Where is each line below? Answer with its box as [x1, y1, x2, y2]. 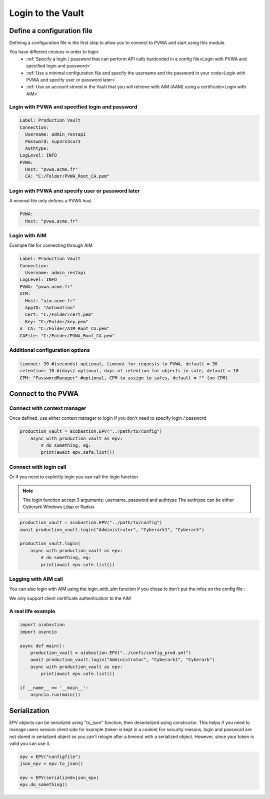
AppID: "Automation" [25, 305, 75, 311]
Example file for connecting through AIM [9, 242, 92, 248]
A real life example [9, 608, 55, 615]
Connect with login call [9, 463, 66, 470]
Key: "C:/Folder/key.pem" [25, 319, 88, 324]
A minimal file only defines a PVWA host [9, 198, 92, 204]
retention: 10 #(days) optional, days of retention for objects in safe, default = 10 [19, 368, 239, 374]
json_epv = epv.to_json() [19, 761, 83, 767]
